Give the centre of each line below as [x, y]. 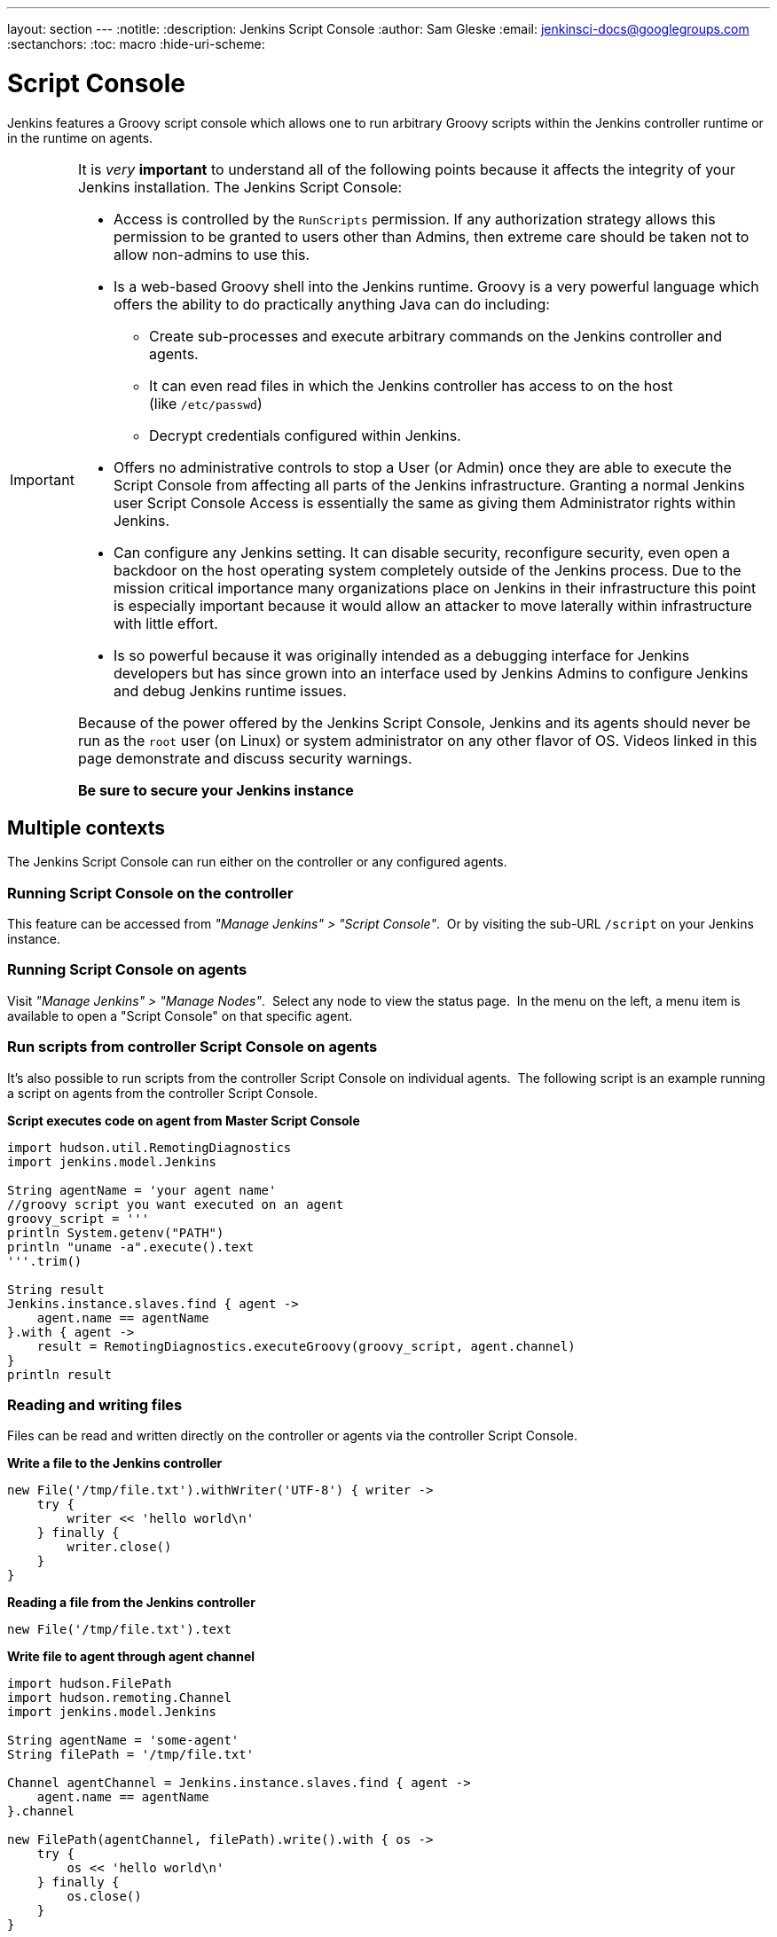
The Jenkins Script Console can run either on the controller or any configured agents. [257, 862]
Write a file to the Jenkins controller [115, 1463]
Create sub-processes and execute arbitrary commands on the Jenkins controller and [436, 336]
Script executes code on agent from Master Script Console [184, 1120]
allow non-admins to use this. [212, 254]
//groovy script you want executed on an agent [176, 1204]
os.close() [104, 1897]
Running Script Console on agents [127, 970]
